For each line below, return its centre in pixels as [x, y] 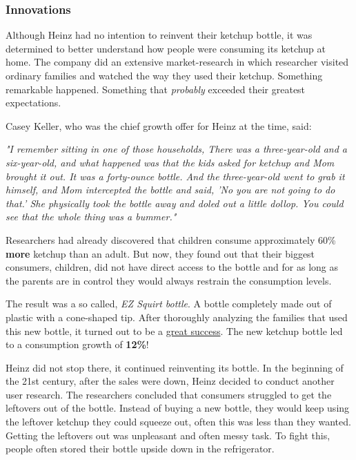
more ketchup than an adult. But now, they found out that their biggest [160, 253]
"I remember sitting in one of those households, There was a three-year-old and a [176, 149]
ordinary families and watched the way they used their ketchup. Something [164, 75]
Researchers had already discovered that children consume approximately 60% [171, 239]
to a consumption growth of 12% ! [77, 344]
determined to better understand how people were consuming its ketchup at [166, 48]
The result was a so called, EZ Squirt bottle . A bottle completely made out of [169, 304]
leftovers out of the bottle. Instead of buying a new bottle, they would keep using [178, 408]
